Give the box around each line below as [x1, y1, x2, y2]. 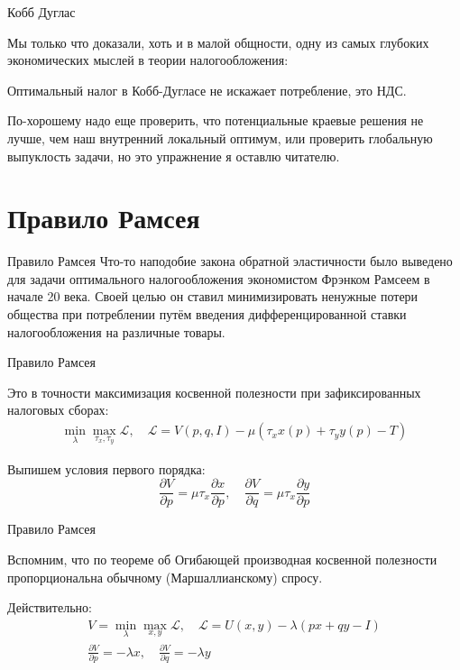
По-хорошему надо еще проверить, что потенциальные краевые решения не [7, 111, 424, 130]
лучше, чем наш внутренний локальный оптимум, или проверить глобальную [7, 128, 433, 147]
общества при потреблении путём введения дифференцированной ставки [7, 305, 407, 324]
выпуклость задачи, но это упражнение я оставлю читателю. [7, 146, 340, 165]
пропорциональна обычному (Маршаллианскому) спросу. [7, 567, 323, 586]
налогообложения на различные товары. [7, 322, 225, 341]
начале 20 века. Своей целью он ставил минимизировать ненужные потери [7, 287, 419, 306]
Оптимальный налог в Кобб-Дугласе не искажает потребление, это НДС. [7, 80, 407, 99]
